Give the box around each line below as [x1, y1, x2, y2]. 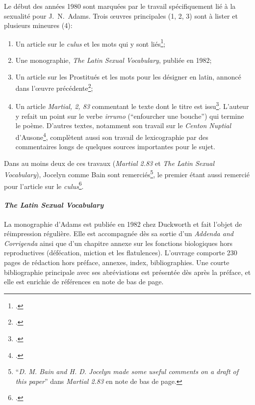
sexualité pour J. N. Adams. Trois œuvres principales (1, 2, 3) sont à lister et [4, 10, 238, 21]
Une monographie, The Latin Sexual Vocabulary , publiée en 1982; [15, 55, 212, 65]
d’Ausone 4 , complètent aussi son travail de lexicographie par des [15, 130, 208, 142]
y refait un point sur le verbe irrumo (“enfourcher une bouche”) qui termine [15, 110, 244, 121]
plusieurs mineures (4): [4, 20, 73, 30]
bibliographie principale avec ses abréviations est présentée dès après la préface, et [4, 267, 251, 277]
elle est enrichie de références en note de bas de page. [4, 276, 164, 287]
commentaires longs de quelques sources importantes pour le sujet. [15, 141, 215, 152]
